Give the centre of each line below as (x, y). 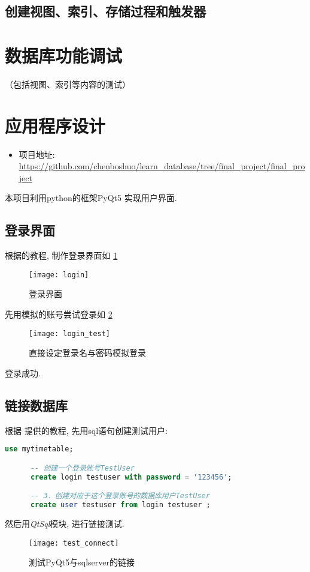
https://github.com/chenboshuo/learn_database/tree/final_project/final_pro (162, 166)
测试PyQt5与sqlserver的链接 (82, 562)
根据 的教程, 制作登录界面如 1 (61, 255)
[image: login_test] (70, 333)
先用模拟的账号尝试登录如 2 (59, 314)
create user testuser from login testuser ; (120, 505)
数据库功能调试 (64, 55)
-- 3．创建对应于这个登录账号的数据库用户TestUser (120, 496)
